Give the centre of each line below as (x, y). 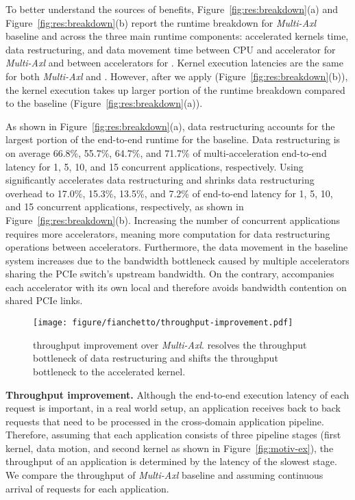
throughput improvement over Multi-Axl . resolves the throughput (170, 344)
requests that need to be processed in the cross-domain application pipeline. (165, 421)
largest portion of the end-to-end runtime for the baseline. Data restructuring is (173, 139)
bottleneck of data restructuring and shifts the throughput (156, 358)
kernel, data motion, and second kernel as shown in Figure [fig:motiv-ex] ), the (170, 448)
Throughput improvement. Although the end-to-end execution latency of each (177, 394)
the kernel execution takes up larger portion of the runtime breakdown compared (175, 89)
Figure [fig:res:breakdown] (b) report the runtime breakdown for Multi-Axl (161, 22)
